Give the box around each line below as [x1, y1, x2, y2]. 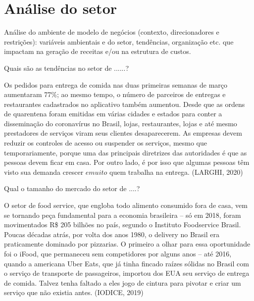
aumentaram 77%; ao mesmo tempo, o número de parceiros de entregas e [4, 89, 226, 100]
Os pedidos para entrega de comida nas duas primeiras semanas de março [4, 79, 228, 90]
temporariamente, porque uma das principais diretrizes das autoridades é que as [4, 147, 247, 157]
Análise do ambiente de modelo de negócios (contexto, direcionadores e [4, 27, 219, 37]
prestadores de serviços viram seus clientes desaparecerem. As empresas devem [4, 128, 242, 138]
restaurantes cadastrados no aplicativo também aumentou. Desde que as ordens [4, 99, 245, 109]
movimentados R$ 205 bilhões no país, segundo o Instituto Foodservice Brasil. [4, 219, 241, 230]
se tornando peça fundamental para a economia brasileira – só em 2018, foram [4, 209, 241, 220]
